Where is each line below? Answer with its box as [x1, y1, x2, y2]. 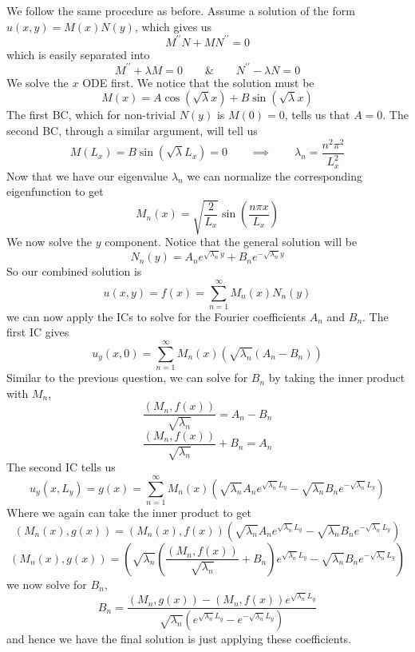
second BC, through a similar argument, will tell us [6, 121, 258, 138]
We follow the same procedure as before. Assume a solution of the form [6, 2, 355, 18]
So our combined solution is [6, 263, 142, 280]
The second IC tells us [6, 459, 116, 475]
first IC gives [6, 324, 69, 340]
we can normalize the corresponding [187, 167, 362, 184]
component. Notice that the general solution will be [105, 233, 358, 250]
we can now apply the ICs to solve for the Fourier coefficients [6, 308, 306, 324]
